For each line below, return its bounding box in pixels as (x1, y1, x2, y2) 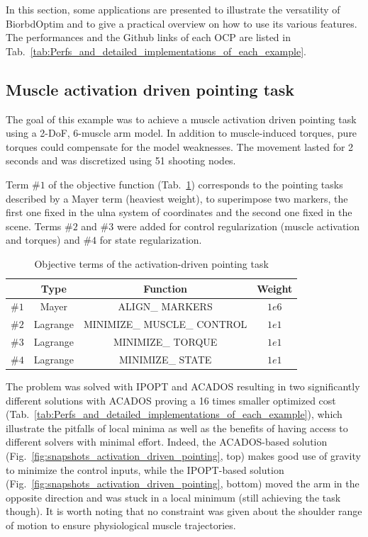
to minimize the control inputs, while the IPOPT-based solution (6, 462, 284, 477)
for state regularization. (99, 232, 202, 247)
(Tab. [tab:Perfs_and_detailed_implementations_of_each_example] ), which (6, 407, 342, 422)
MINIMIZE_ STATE (118, 351, 212, 366)
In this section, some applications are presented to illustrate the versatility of (6, 2, 340, 16)
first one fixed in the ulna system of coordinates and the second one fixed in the (6, 205, 352, 220)
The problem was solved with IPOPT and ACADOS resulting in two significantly (6, 378, 360, 393)
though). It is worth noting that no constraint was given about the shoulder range (6, 504, 362, 519)
